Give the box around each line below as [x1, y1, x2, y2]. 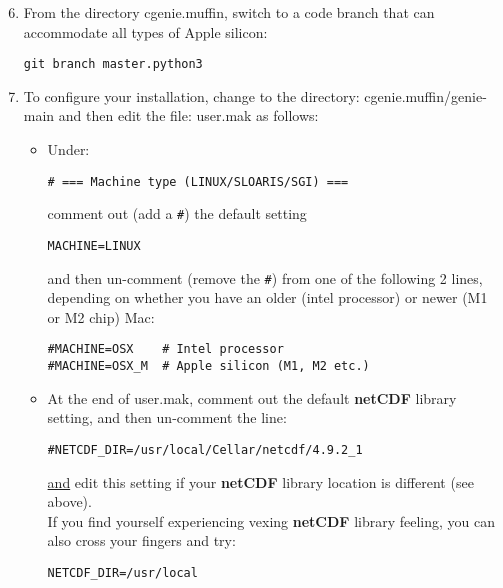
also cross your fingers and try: [47, 530, 236, 551]
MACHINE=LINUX [47, 238, 141, 253]
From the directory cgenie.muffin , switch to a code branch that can [23, 2, 435, 22]
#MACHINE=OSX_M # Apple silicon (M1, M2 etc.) [47, 359, 370, 374]
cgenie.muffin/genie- [364, 85, 487, 106]
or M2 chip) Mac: [47, 306, 155, 327]
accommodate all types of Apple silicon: [23, 21, 268, 42]
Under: [47, 139, 90, 160]
